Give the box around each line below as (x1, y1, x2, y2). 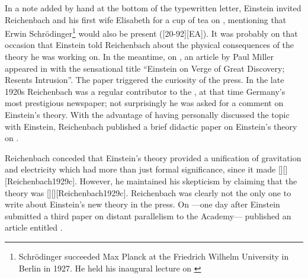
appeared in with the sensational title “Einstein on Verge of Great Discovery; (5, 62, 285, 74)
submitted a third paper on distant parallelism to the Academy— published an (5, 209, 291, 222)
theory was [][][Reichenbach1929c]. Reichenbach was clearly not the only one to (5, 186, 291, 199)
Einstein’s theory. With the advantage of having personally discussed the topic (5, 108, 290, 120)
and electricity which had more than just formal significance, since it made (5, 163, 276, 175)
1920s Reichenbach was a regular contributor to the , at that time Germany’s (5, 85, 285, 97)
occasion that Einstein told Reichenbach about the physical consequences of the (5, 39, 294, 51)
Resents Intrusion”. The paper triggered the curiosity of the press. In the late (5, 74, 284, 86)
